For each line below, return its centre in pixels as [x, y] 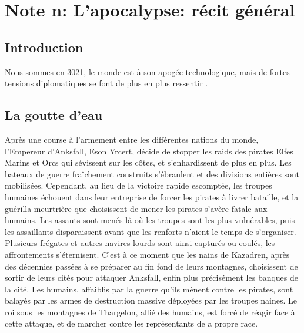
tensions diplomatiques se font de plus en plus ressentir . [106, 83]
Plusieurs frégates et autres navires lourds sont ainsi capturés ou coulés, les [140, 243]
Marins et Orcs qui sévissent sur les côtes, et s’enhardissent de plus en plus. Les [148, 162]
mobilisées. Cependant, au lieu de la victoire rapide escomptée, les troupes [138, 185]
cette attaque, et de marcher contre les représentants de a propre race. [131, 323]
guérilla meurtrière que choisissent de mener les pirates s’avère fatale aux [136, 208]
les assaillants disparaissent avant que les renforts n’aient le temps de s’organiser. [151, 231]
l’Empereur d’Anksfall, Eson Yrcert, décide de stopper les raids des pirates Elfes [149, 151]
